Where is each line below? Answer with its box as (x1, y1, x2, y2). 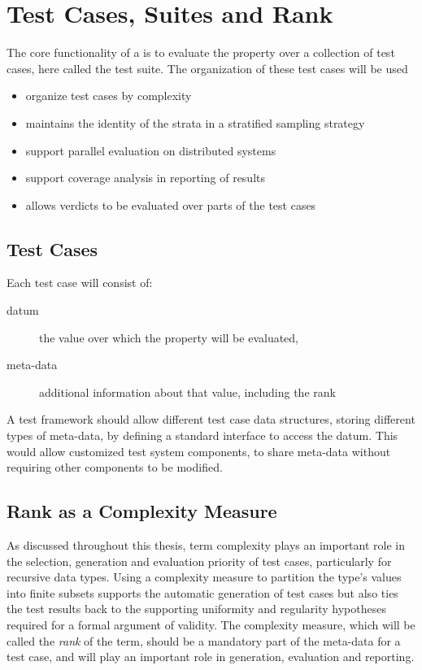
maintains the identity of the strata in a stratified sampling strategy (25, 114, 365, 131)
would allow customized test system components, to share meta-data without (7, 442, 391, 459)
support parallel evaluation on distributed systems (25, 141, 276, 159)
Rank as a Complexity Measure (7, 498, 277, 524)
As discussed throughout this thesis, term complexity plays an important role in (7, 537, 405, 554)
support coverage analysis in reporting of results (25, 169, 266, 186)
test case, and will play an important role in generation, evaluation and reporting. (7, 648, 415, 665)
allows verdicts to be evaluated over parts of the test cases (25, 196, 316, 213)
